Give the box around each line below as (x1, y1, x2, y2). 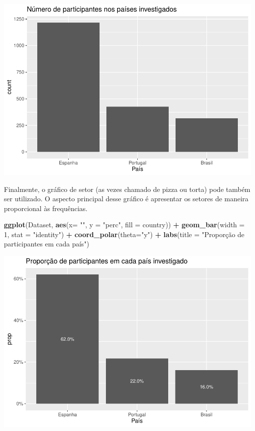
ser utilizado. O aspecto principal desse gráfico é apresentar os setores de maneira (4, 193, 249, 204)
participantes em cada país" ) (4, 239, 89, 249)
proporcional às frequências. (4, 203, 88, 213)
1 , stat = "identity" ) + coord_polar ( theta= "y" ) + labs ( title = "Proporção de (4, 229, 245, 239)
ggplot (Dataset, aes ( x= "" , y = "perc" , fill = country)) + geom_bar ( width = (4, 219, 245, 230)
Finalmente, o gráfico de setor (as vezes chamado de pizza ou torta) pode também (4, 184, 251, 194)
